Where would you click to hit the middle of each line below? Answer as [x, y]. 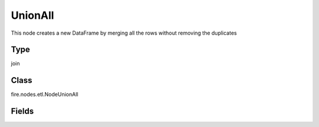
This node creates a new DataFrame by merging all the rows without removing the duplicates [124, 33]
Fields [22, 111]
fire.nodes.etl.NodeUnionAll [45, 95]
